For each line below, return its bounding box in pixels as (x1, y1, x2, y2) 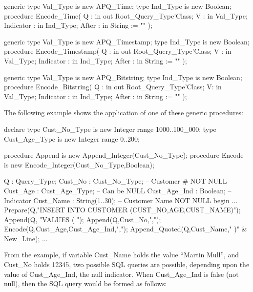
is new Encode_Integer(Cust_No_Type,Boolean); (4, 159, 154, 169)
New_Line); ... (4, 233, 48, 243)
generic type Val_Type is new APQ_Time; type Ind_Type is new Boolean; (4, 1, 232, 11)
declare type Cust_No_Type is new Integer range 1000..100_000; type (4, 124, 216, 134)
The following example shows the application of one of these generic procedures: (4, 107, 244, 118)
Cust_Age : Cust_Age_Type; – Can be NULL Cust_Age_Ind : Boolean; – (4, 185, 232, 195)
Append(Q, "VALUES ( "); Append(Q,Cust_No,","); (4, 214, 161, 224)
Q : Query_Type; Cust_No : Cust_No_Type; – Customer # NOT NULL (4, 176, 227, 186)
